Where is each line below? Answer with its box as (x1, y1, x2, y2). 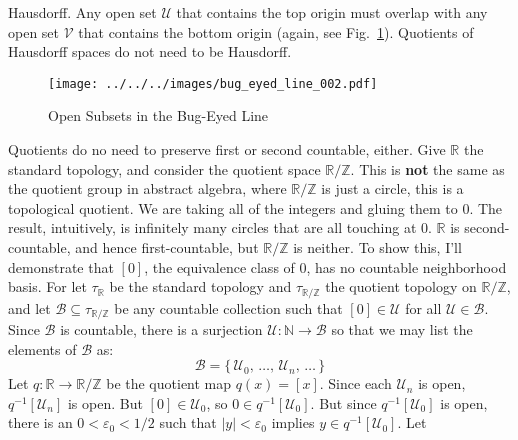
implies (271, 412, 315, 433)
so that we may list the (331, 319, 473, 340)
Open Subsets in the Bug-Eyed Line (48, 105, 269, 126)
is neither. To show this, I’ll (293, 237, 462, 257)
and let (8, 297, 51, 318)
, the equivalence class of (144, 256, 295, 277)
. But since (310, 392, 377, 413)
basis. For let (8, 276, 87, 297)
